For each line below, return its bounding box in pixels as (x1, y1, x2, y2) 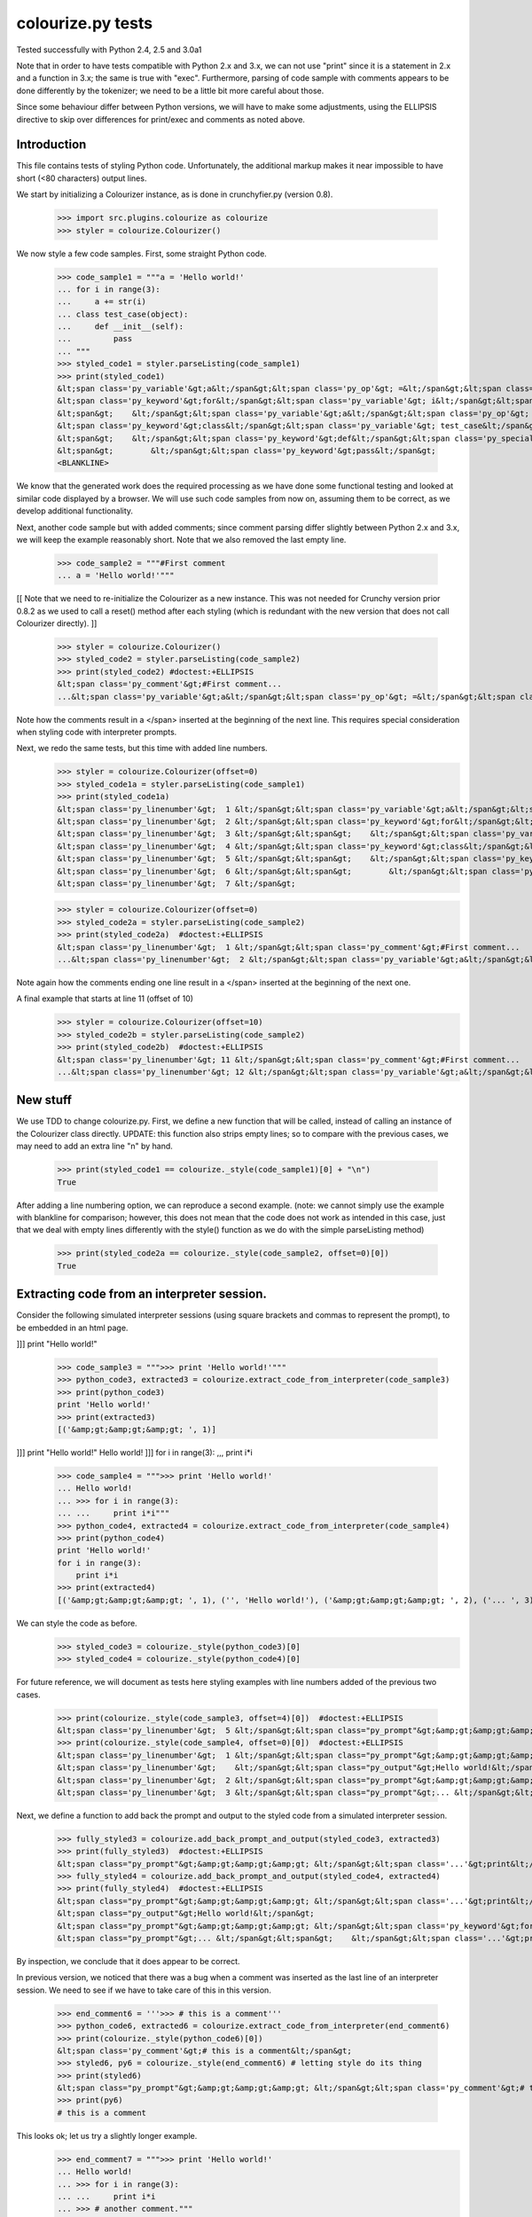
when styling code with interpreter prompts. (16, 727, 177, 737)
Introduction (16, 137, 87, 153)
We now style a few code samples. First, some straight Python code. (16, 248, 268, 259)
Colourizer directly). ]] (16, 618, 98, 629)
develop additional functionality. (16, 505, 133, 516)
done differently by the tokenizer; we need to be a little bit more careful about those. (16, 85, 325, 96)
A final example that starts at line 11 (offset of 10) (16, 993, 194, 1004)
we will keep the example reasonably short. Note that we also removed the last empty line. (16, 534, 347, 544)
